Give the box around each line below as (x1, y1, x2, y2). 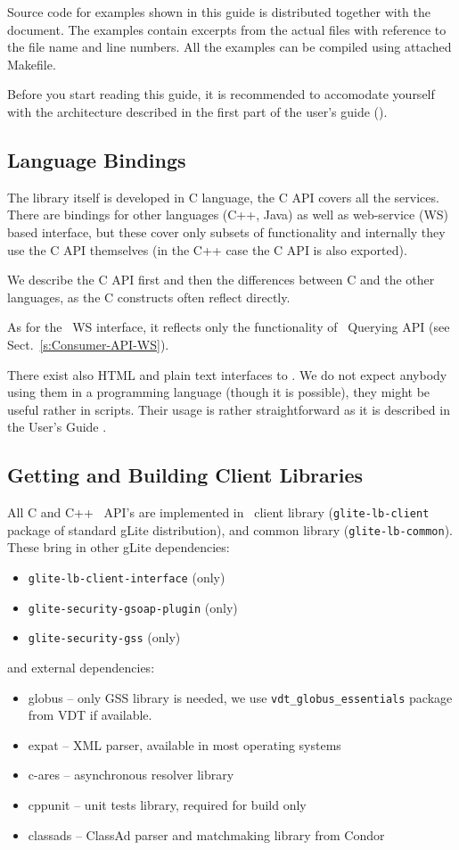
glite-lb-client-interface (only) (28, 568, 225, 586)
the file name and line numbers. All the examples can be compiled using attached (7, 37, 452, 56)
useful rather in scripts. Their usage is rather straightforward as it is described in (7, 400, 450, 418)
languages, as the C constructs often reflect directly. (7, 287, 291, 306)
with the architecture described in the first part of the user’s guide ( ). (7, 102, 388, 120)
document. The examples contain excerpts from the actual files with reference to (7, 20, 447, 38)
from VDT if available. (28, 706, 152, 724)
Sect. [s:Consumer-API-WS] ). (7, 334, 169, 353)
